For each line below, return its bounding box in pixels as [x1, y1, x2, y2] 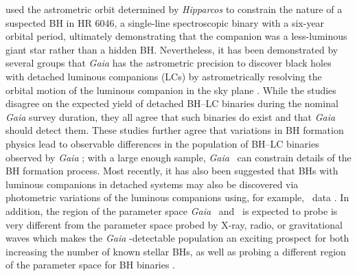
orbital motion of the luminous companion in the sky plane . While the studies [5, 82, 336, 97]
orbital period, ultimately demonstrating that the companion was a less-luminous [5, 29, 347, 43]
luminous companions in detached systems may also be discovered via [5, 176, 299, 191]
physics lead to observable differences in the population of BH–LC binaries [5, 136, 319, 150]
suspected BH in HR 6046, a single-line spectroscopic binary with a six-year [5, 15, 325, 30]
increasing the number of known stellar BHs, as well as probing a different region [5, 244, 346, 258]
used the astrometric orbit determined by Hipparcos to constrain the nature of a [5, 2, 343, 16]
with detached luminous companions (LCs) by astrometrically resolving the [5, 69, 322, 83]
